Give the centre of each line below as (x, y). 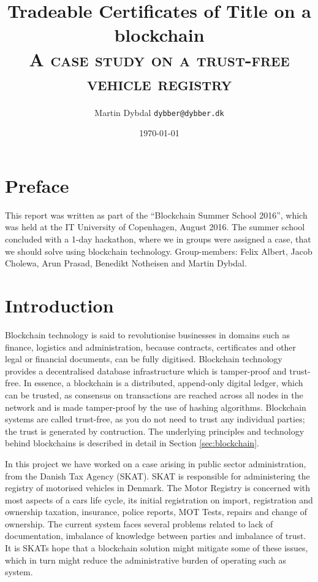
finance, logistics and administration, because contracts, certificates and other (151, 347)
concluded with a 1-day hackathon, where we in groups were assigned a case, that (158, 239)
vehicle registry (159, 83)
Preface (37, 185)
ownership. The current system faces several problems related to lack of (139, 523)
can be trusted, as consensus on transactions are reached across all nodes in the (154, 394)
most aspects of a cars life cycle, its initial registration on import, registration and (159, 499)
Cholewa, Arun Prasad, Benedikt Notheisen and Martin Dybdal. (126, 263)
